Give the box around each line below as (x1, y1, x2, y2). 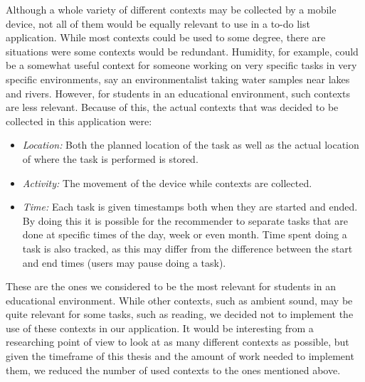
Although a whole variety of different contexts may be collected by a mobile (6, 2, 337, 16)
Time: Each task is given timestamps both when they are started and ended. (22, 199, 358, 214)
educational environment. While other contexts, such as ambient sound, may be (6, 292, 353, 307)
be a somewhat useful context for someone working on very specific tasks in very (6, 58, 357, 73)
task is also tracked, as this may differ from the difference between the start (22, 240, 353, 255)
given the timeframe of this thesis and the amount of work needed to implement (6, 349, 354, 364)
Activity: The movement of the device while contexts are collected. (22, 175, 312, 190)
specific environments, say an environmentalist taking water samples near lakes (6, 71, 350, 86)
